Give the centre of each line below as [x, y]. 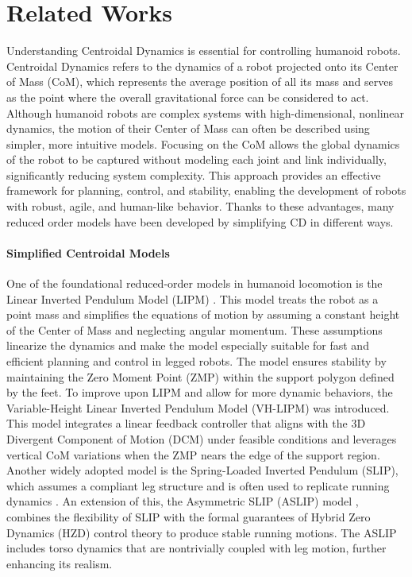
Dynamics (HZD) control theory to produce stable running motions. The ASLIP [202, 532]
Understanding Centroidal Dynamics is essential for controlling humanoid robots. [204, 50]
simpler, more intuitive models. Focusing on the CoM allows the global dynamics [203, 143]
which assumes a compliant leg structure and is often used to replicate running [198, 485]
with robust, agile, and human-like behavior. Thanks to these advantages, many [200, 206]
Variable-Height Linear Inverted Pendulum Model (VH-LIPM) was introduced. [198, 407]
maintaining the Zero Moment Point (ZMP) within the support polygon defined [200, 376]
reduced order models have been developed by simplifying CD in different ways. [200, 221]
